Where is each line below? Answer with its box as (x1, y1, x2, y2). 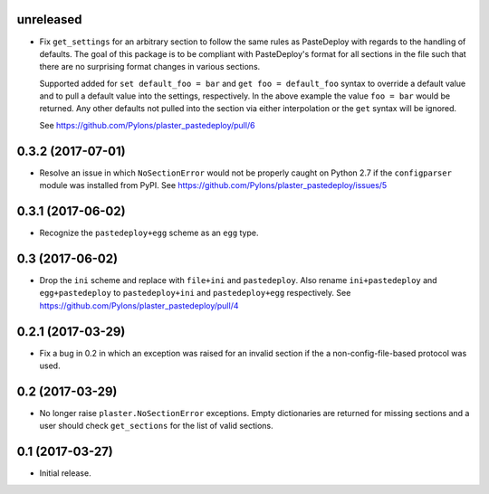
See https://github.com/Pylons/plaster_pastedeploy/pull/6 (39, 119, 255, 130)
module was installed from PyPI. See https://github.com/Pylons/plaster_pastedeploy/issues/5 (39, 180, 388, 191)
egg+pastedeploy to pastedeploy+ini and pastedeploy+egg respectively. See (39, 288, 351, 299)
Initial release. (39, 468, 91, 479)
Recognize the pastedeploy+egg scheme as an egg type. (39, 227, 259, 239)
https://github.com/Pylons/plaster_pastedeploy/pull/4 (39, 299, 239, 311)
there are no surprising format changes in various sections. (39, 62, 261, 72)
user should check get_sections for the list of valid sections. (39, 421, 273, 432)
